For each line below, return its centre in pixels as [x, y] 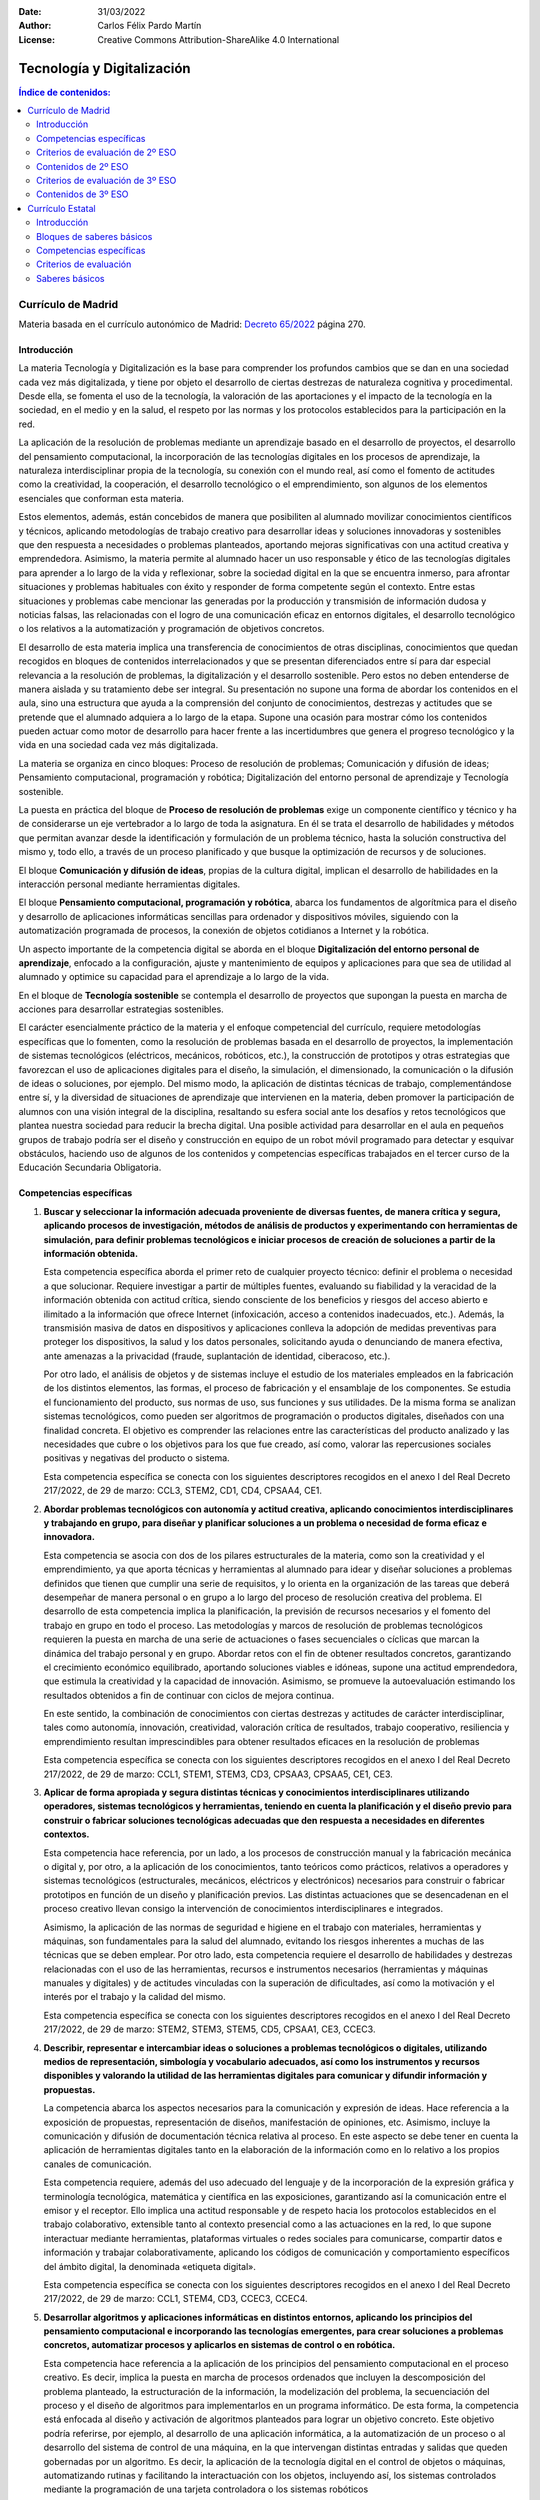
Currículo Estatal [62, 208]
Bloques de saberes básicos [94, 236]
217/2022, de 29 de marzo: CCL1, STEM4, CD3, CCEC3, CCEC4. [176, 2299]
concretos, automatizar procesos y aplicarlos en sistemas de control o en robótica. [219, 2345]
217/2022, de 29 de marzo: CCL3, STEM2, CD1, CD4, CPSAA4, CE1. [183, 1491]
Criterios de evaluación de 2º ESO [106, 152]
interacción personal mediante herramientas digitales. [129, 884]
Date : [30, 11]
